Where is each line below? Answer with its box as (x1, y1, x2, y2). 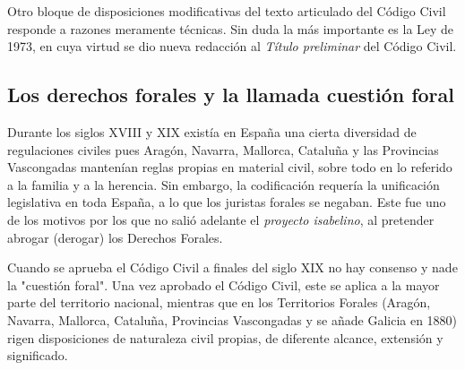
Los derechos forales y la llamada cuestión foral (7, 81, 454, 108)
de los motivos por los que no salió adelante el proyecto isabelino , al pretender (7, 210, 435, 228)
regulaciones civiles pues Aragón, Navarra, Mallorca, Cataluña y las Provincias (7, 140, 439, 159)
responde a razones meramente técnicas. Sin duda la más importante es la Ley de (7, 19, 454, 38)
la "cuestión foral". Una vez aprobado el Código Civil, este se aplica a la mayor (7, 275, 440, 294)
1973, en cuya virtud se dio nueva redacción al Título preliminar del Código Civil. (7, 37, 457, 56)
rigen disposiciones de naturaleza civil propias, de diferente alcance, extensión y (7, 328, 443, 347)
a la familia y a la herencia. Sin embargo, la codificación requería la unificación (7, 175, 440, 194)
